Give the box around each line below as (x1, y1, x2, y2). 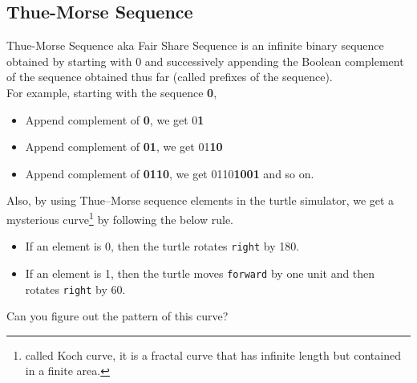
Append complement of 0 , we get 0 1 (25, 111, 204, 128)
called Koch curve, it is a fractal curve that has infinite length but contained (25, 346, 401, 363)
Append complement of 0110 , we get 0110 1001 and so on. (25, 165, 314, 181)
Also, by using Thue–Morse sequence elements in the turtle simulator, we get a (6, 192, 395, 209)
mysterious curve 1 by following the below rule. (6, 208, 234, 227)
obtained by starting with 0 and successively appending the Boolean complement (6, 52, 404, 69)
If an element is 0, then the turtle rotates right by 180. (25, 238, 300, 255)
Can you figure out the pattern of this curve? (6, 308, 229, 324)
